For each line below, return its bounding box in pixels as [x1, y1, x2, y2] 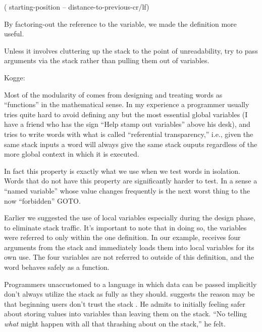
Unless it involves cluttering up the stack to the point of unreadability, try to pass [4, 45, 258, 56]
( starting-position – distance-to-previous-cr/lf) [4, 2, 149, 12]
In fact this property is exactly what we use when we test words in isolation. [4, 165, 240, 176]
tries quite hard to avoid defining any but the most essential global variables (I [4, 109, 248, 119]
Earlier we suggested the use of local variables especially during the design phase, [4, 212, 255, 223]
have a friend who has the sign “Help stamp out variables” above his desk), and [4, 119, 250, 129]
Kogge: [4, 72, 25, 82]
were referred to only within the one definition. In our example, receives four [4, 232, 241, 243]
